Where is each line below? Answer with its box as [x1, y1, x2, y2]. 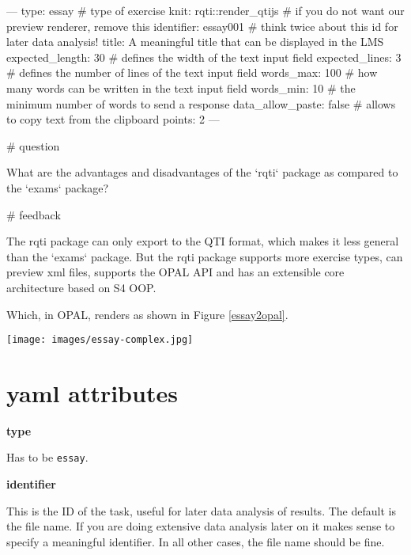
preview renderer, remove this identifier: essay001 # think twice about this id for [6, 17, 398, 34]
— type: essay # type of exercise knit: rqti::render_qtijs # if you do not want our [6, 2, 405, 18]
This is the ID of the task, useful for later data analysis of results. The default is [6, 502, 396, 519]
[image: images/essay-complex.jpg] [6, 334, 194, 346]
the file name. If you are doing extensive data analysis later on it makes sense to [6, 518, 395, 534]
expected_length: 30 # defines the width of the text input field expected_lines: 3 [6, 48, 402, 65]
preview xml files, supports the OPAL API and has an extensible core [6, 264, 345, 280]
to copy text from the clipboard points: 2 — [6, 111, 220, 127]
